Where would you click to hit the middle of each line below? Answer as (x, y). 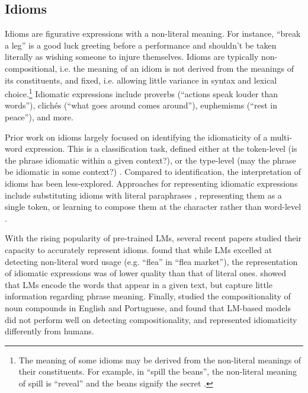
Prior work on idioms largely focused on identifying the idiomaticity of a (136, 137)
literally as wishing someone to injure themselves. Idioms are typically (132, 57)
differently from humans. (49, 331)
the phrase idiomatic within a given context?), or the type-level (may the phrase (150, 160)
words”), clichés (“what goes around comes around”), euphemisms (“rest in (141, 105)
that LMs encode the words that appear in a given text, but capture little (139, 284)
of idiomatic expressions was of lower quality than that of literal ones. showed (146, 273)
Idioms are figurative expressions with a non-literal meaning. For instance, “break (153, 33)
